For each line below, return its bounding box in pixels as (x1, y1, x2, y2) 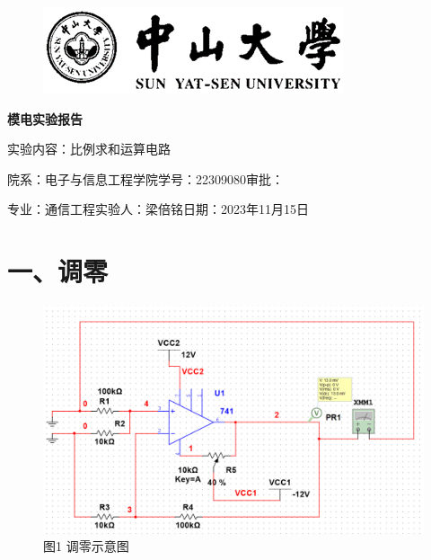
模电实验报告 (7, 109, 83, 128)
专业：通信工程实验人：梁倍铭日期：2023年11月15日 (7, 200, 309, 218)
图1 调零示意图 (43, 537, 129, 556)
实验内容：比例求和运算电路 (7, 139, 171, 158)
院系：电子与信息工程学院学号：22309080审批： (7, 169, 284, 188)
